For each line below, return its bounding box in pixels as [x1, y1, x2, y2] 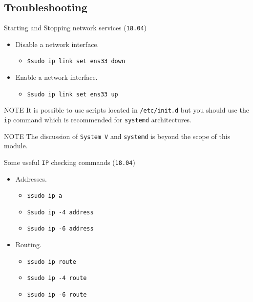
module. [4, 140, 28, 151]
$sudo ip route [27, 258, 76, 265]
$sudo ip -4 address [27, 209, 94, 216]
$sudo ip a [27, 192, 63, 200]
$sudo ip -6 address [27, 225, 94, 232]
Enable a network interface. [15, 72, 98, 82]
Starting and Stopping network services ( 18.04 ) [4, 23, 147, 33]
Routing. [15, 239, 42, 250]
